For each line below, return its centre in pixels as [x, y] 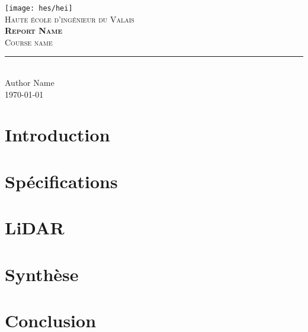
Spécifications [61, 181]
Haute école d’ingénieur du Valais [70, 19]
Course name [29, 42]
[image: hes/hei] [39, 8]
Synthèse [42, 274]
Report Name [33, 30]
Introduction [57, 135]
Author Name [30, 83]
